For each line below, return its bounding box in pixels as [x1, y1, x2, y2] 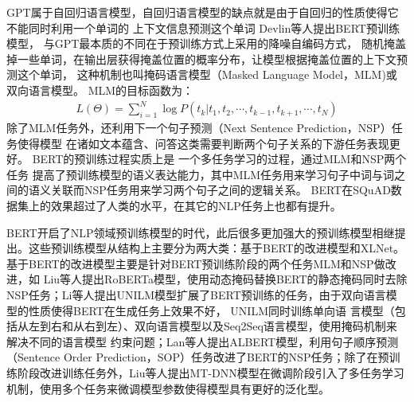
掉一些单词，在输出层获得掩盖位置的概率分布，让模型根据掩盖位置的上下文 [6, 50, 396, 67]
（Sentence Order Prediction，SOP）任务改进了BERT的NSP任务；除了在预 [6, 349, 389, 365]
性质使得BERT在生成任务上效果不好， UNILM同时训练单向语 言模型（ [28, 302, 395, 318]
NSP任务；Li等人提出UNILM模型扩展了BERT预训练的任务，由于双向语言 [6, 287, 386, 303]
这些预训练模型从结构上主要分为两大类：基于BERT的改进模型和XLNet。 [28, 240, 405, 256]
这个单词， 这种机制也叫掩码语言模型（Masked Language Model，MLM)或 [17, 66, 397, 83]
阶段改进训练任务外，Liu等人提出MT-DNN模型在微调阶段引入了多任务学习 [17, 365, 404, 381]
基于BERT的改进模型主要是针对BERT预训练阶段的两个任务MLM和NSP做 [6, 255, 385, 271]
